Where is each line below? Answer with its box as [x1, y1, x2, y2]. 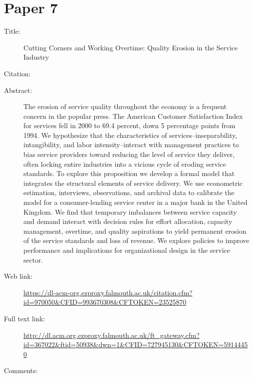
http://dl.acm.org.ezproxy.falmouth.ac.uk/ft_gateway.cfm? [23, 330, 200, 340]
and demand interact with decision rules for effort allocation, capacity [23, 216, 232, 226]
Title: [4, 26, 21, 36]
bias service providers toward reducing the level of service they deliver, [23, 149, 235, 159]
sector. [23, 254, 43, 265]
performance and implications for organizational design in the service [23, 245, 230, 255]
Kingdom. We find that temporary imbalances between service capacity [23, 206, 237, 217]
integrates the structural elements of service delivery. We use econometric [23, 177, 243, 188]
